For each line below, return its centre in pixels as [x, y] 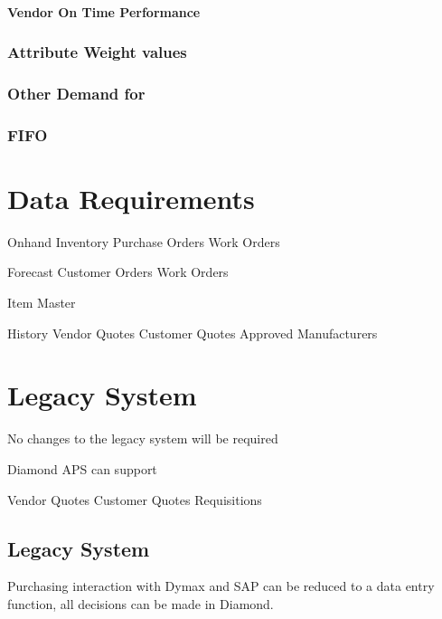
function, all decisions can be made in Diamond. [141, 603]
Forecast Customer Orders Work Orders [118, 272]
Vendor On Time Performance [104, 11]
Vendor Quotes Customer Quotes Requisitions [135, 499]
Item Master [42, 303]
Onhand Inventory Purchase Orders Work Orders [144, 241]
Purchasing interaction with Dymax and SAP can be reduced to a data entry [221, 586]
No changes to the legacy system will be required [143, 438]
